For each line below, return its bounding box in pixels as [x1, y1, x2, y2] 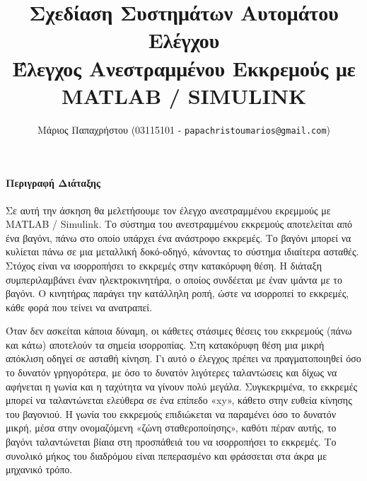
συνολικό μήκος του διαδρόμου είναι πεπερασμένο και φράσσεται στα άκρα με [6, 448, 327, 463]
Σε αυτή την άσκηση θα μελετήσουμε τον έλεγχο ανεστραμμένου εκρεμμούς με [6, 202, 331, 217]
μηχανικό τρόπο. [6, 462, 73, 477]
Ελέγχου [148, 25, 220, 54]
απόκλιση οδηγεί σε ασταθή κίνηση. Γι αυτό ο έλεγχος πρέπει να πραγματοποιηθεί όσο [6, 351, 361, 366]
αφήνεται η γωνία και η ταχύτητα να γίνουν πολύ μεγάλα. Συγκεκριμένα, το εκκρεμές [6, 378, 358, 393]
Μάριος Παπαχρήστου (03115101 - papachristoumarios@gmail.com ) [37, 122, 330, 137]
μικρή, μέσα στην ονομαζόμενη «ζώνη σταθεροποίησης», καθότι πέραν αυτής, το [6, 420, 337, 435]
